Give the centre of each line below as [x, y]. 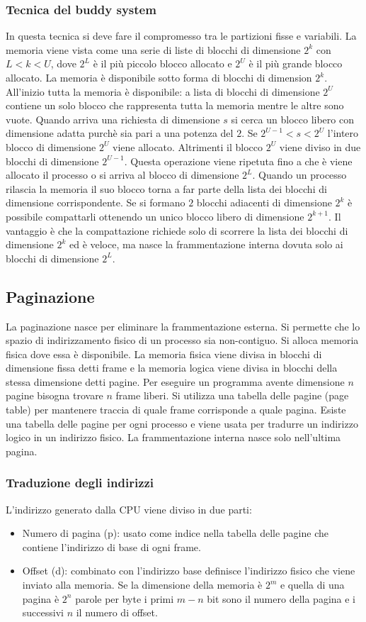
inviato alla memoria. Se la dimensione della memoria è [142, 585]
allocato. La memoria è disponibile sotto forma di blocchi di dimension [159, 77]
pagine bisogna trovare [55, 395]
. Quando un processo [299, 175]
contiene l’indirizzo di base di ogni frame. [111, 546]
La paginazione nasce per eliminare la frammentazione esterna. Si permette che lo [183, 326]
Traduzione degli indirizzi [80, 483]
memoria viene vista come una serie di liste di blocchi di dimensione [153, 49]
